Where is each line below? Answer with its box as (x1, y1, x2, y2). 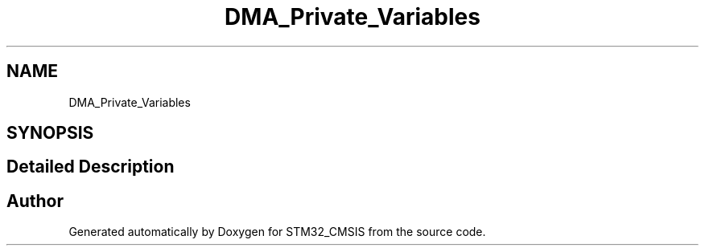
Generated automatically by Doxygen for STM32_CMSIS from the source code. (68, 225, 486, 239)
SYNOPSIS (6, 123, 94, 144)
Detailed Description (6, 156, 175, 177)
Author (6, 190, 64, 211)
